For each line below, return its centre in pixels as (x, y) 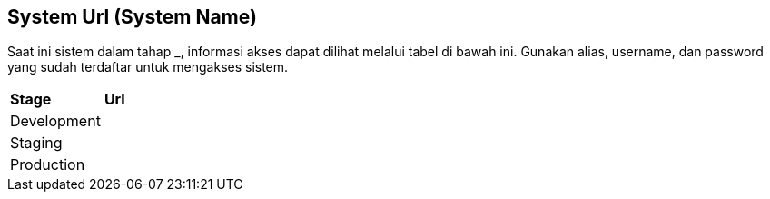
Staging (36, 143)
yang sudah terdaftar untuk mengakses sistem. (148, 67)
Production (48, 165)
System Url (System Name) (132, 17)
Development (55, 121)
